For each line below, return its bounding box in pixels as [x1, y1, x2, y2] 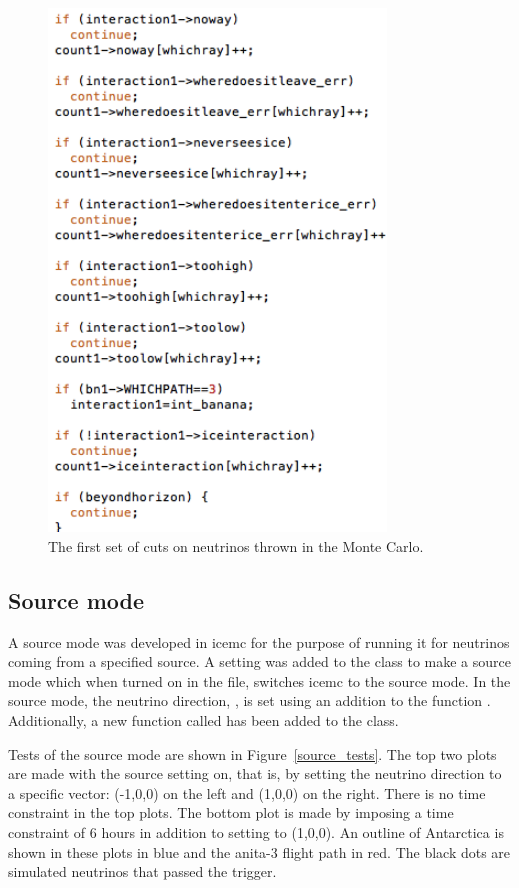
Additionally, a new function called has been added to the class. [8, 709, 399, 730]
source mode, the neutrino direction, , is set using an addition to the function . [8, 690, 491, 711]
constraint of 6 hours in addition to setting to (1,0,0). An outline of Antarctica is [8, 821, 504, 842]
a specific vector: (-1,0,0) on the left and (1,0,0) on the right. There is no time [8, 782, 486, 803]
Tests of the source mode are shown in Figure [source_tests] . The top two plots [8, 743, 497, 764]
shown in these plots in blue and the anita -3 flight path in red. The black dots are [8, 841, 511, 862]
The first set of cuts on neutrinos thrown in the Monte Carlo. [48, 535, 424, 556]
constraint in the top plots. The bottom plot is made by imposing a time [8, 802, 454, 823]
